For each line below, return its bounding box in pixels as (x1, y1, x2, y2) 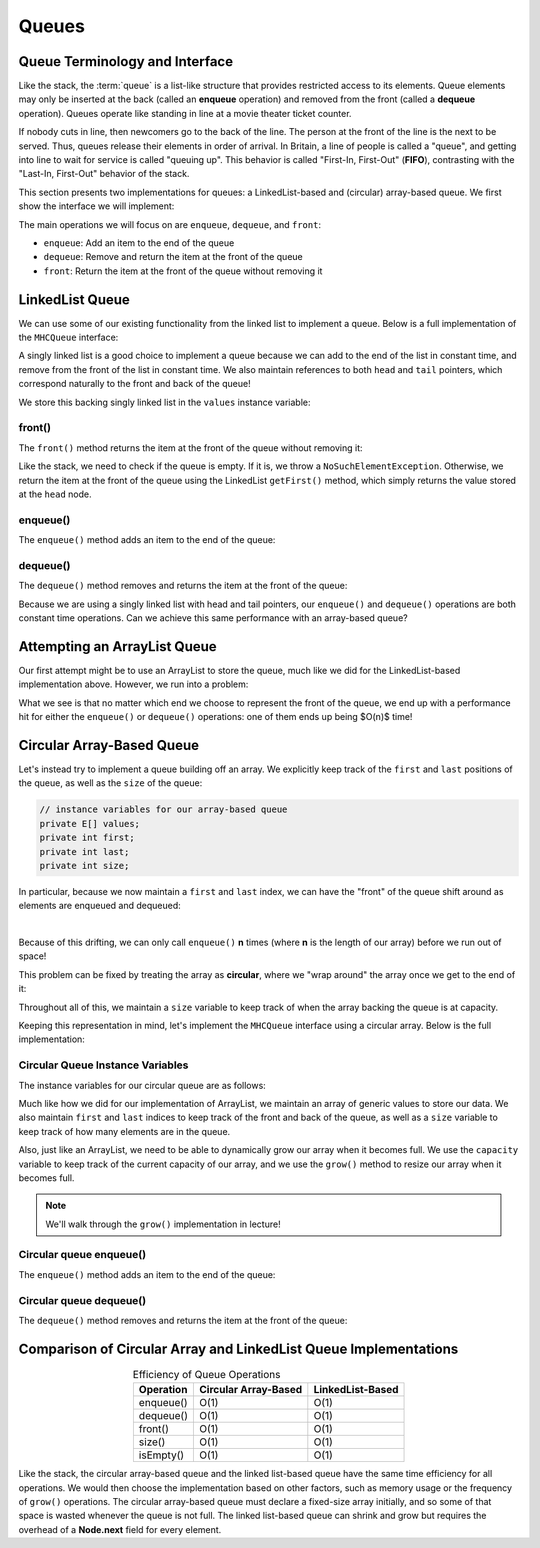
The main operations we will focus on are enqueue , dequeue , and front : (18, 218, 322, 230)
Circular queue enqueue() (18, 1248, 147, 1262)
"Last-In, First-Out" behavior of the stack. (18, 168, 190, 180)
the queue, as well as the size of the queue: (18, 777, 203, 789)
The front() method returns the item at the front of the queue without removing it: (18, 441, 364, 454)
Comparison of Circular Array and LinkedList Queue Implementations (18, 1340, 459, 1357)
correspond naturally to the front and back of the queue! (18, 378, 251, 390)
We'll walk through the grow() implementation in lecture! (45, 1218, 281, 1230)
